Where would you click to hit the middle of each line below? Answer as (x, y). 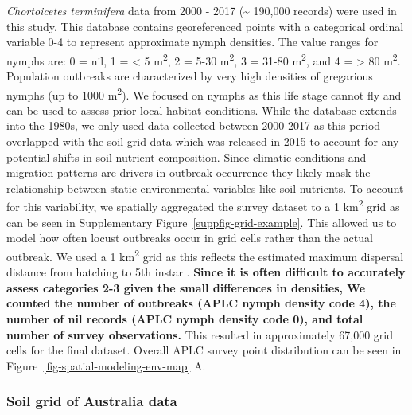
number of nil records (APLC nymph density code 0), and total (185, 318)
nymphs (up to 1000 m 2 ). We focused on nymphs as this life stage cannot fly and (204, 93)
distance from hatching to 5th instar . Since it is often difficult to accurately (206, 272)
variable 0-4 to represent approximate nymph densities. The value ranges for (192, 42)
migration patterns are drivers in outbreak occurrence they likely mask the (189, 172)
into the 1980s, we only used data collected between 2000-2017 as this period (194, 125)
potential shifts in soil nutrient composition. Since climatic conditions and (187, 157)
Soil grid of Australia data (92, 401)
